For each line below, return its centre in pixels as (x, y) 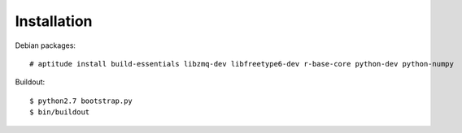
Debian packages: (46, 45)
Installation (54, 21)
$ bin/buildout (60, 112)
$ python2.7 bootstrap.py (81, 101)
